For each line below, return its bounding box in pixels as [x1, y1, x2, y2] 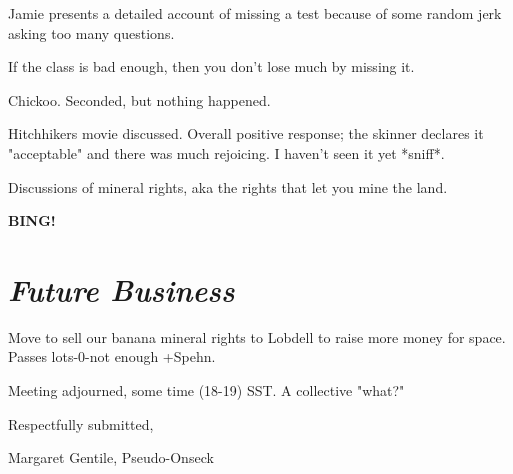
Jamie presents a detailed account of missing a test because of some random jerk [8, 3, 502, 23]
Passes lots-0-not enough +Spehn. [8, 346, 216, 367]
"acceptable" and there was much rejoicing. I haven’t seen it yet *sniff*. [8, 142, 445, 163]
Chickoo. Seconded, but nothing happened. [8, 89, 271, 110]
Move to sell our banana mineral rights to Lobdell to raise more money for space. [8, 326, 506, 347]
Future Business [8, 268, 235, 310]
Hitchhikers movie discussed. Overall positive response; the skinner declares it [8, 123, 484, 144]
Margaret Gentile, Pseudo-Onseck [8, 447, 214, 468]
